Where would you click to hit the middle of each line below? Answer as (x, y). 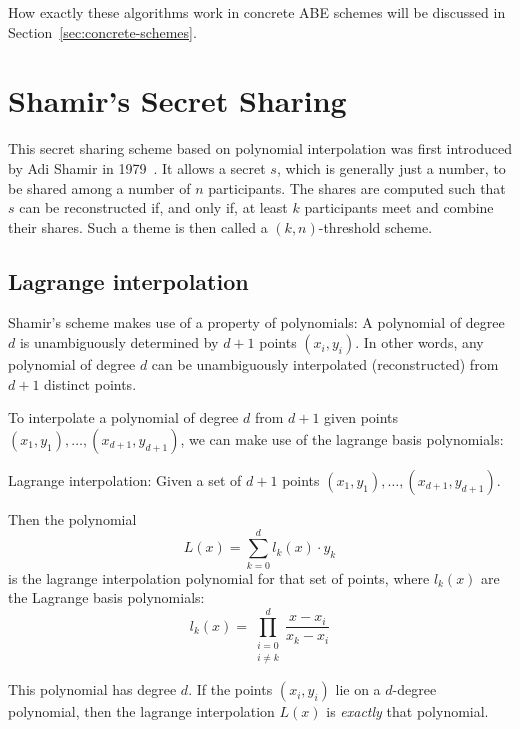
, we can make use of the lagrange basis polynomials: (342, 438)
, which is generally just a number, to (391, 167)
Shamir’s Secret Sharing (177, 100)
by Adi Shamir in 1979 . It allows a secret (137, 167)
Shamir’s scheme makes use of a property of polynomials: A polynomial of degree (256, 322)
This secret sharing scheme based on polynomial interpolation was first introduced (260, 148)
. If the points (230, 689)
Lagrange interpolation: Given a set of (125, 479)
